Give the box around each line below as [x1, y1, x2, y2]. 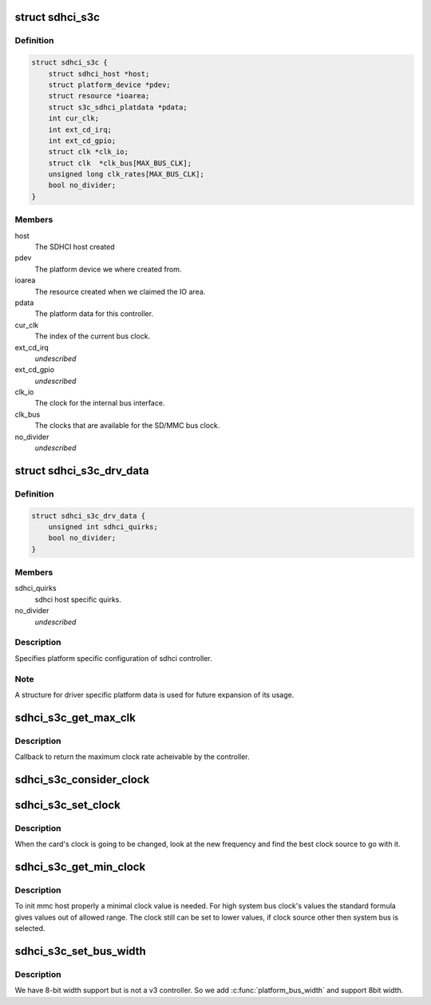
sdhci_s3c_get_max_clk [14, 710, 136, 724]
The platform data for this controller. [34, 309, 154, 319]
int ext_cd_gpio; [48, 136, 117, 145]
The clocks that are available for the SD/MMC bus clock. [34, 421, 220, 430]
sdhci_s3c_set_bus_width [14, 944, 147, 958]
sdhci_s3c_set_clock [14, 798, 121, 812]
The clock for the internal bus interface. [34, 398, 165, 408]
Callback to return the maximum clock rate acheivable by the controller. [14, 752, 251, 762]
